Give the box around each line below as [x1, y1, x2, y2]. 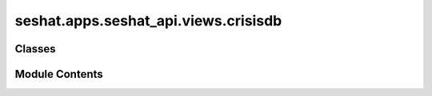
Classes [14, 42, 56, 56]
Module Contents [14, 67, 103, 81]
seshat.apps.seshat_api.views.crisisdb [14, 12, 282, 29]
